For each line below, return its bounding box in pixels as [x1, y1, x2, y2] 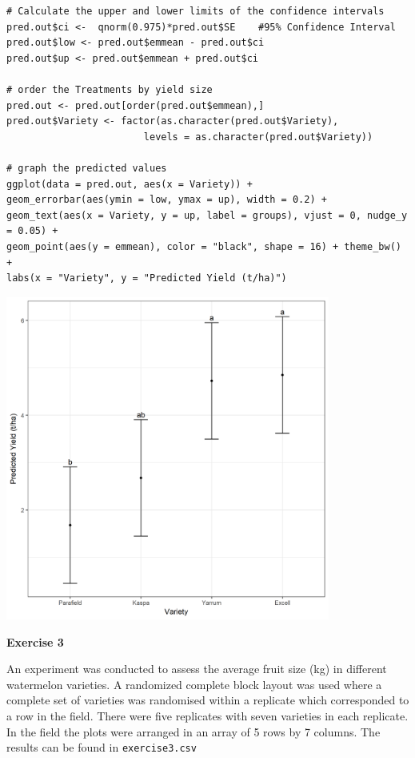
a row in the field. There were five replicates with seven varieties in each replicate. [6, 708, 409, 724]
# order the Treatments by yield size [6, 83, 213, 95]
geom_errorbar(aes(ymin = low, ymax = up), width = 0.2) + [6, 194, 327, 206]
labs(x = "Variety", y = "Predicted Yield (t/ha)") [6, 272, 287, 284]
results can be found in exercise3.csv [6, 739, 197, 756]
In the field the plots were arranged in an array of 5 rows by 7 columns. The [6, 723, 381, 740]
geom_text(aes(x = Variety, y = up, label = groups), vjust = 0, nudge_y [6, 209, 408, 221]
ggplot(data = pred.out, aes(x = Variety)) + [6, 178, 253, 190]
